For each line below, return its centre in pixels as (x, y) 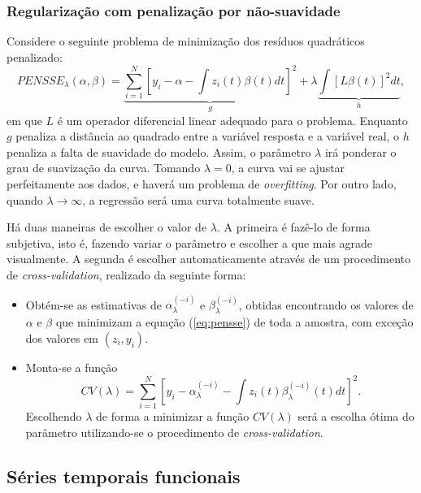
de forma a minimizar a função (173, 416)
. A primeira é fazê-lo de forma (293, 227)
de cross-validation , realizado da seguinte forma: (126, 275)
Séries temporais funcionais (124, 476)
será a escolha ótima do (356, 416)
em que (24, 120)
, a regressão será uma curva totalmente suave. (198, 199)
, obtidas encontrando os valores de (326, 304)
